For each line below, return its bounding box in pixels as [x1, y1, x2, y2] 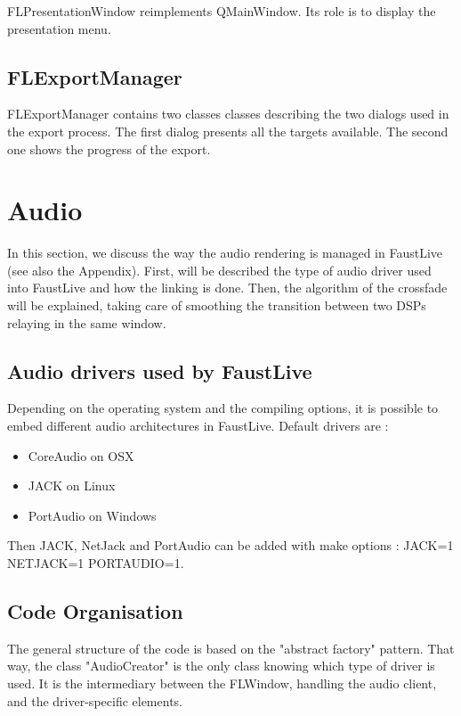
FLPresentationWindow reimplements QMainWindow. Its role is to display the [7, 2, 436, 20]
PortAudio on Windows [28, 506, 157, 524]
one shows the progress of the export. [7, 139, 211, 158]
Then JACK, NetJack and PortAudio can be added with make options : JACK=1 [7, 536, 454, 555]
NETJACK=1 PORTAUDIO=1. [7, 554, 184, 572]
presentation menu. [7, 19, 111, 37]
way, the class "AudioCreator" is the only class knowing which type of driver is [7, 656, 435, 675]
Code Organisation [7, 597, 183, 625]
